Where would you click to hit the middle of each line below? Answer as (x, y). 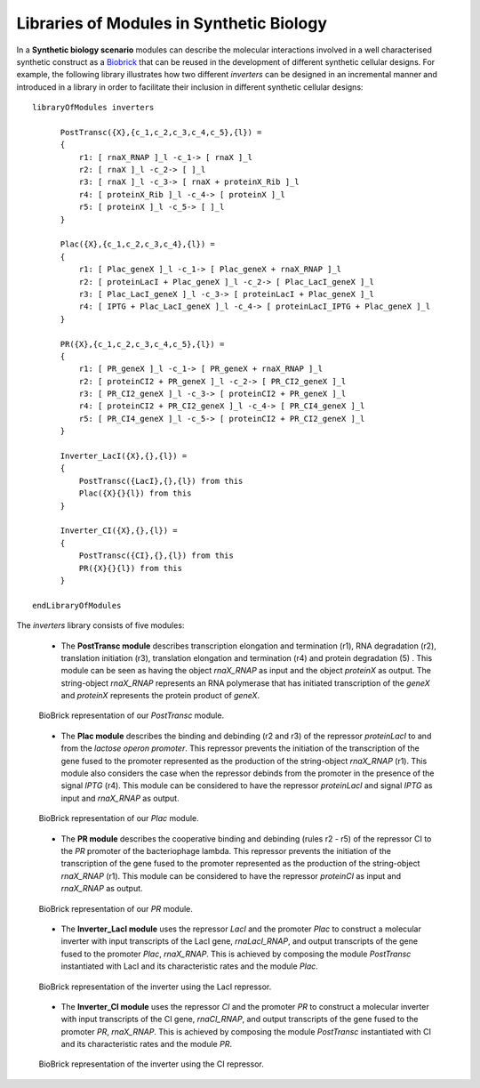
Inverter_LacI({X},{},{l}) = (124, 456)
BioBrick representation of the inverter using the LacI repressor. (155, 987)
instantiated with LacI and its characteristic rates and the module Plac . (190, 966)
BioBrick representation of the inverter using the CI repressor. (151, 1064)
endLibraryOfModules (77, 605)
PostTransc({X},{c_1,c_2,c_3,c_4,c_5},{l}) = (161, 132)
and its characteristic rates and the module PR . (147, 1044)
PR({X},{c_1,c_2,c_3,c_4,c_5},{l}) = (142, 344)
